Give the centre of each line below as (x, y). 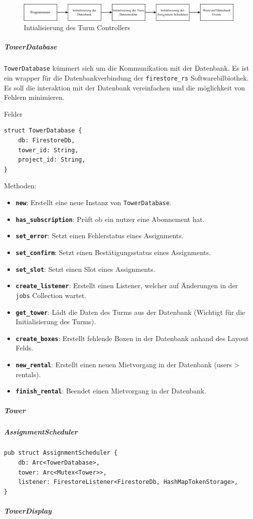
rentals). (28, 374)
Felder (13, 113)
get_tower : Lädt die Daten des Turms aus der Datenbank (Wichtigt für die (130, 312)
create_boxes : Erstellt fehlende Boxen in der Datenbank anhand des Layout (132, 338)
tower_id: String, (48, 150)
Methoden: (20, 186)
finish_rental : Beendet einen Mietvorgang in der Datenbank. (111, 391)
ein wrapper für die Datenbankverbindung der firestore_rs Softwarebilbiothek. (126, 77)
